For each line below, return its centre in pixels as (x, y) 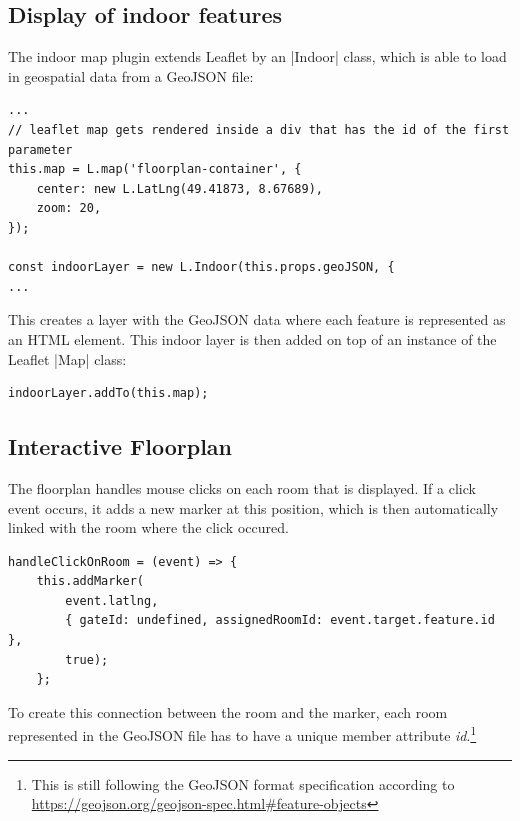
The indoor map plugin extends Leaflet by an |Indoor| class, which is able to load (257, 56)
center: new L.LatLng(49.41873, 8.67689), (179, 188)
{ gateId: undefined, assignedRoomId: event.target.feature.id (280, 620)
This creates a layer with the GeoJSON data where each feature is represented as (257, 319)
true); (87, 659)
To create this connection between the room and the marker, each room (228, 711)
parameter (40, 149)
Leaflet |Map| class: (67, 358)
